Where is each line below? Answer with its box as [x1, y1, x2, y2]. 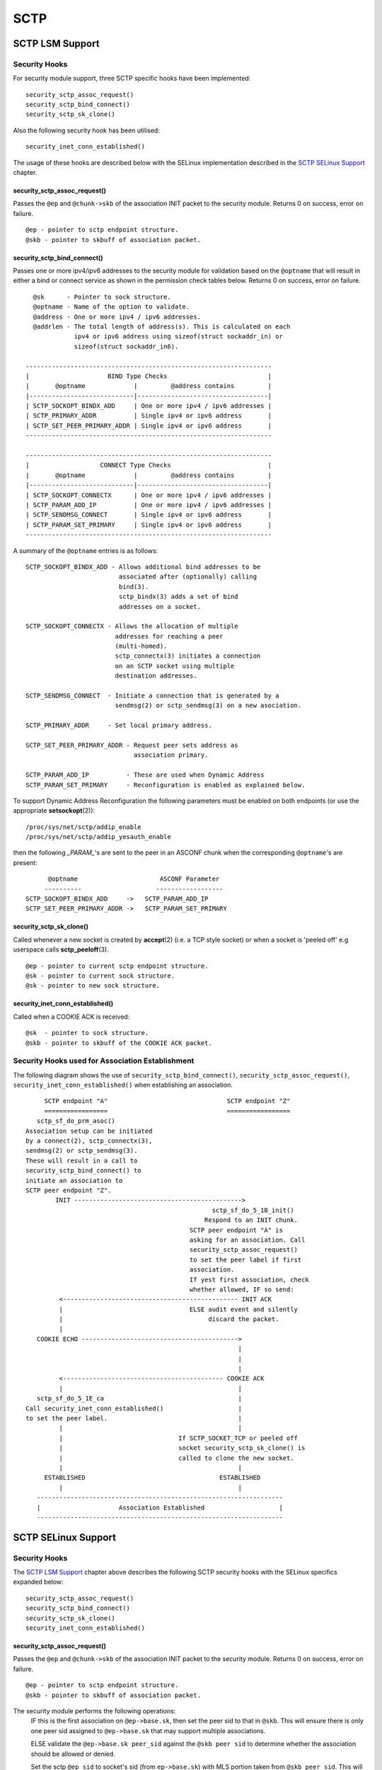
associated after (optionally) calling [118, 573, 257, 581]
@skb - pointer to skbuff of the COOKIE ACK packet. [25, 1039, 212, 1047]
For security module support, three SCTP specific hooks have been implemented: [13, 74, 251, 83]
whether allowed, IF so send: [189, 1285, 294, 1294]
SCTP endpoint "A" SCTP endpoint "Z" [44, 1097, 291, 1105]
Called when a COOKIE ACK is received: [13, 1012, 130, 1021]
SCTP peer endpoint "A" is [189, 1226, 283, 1234]
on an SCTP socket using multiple [115, 662, 235, 670]
